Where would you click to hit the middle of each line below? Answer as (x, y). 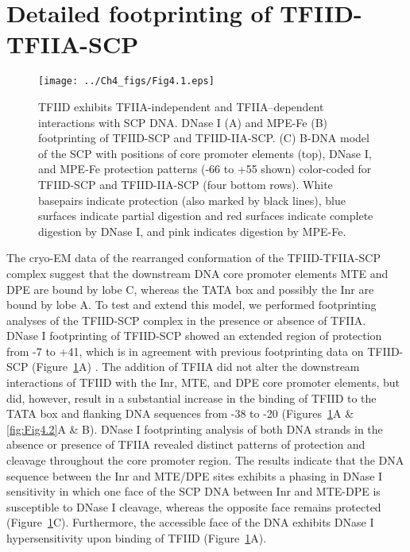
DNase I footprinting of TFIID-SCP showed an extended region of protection (194, 336)
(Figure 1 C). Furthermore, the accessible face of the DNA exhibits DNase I (190, 522)
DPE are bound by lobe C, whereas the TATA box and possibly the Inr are (190, 289)
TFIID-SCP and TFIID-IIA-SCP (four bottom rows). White (186, 184)
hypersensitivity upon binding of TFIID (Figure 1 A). (137, 538)
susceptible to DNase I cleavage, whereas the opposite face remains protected (194, 506)
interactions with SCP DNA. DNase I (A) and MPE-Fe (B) (183, 122)
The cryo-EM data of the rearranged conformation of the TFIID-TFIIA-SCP (193, 258)
